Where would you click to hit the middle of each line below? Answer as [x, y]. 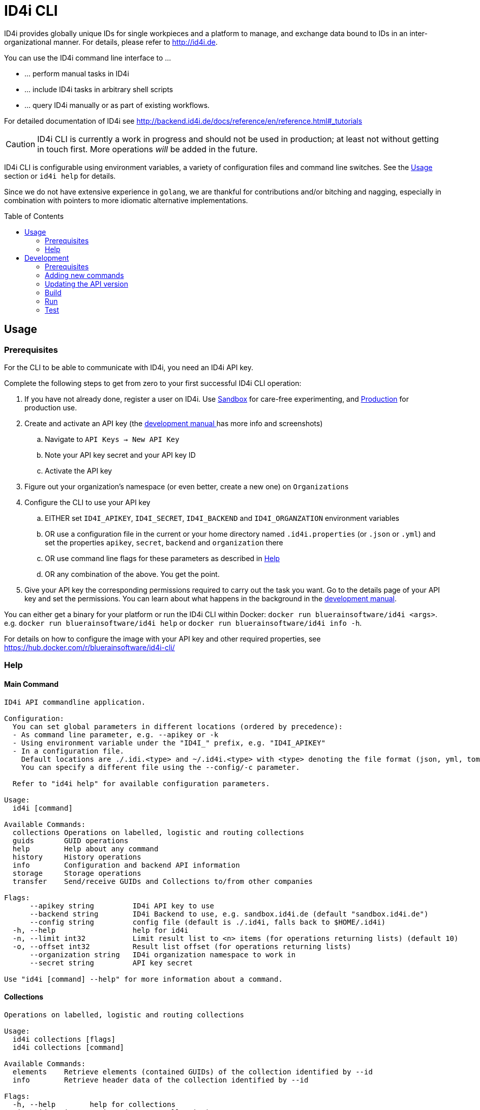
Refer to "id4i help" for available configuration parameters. [141, 783]
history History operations [77, 857]
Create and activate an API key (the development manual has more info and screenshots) [174, 423]
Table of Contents [34, 216]
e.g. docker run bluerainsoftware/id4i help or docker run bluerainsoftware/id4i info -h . [183, 623]
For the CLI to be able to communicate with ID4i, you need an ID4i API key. [129, 367]
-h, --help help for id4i [100, 930]
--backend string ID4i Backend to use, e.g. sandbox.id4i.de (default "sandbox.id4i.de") [229, 914]
